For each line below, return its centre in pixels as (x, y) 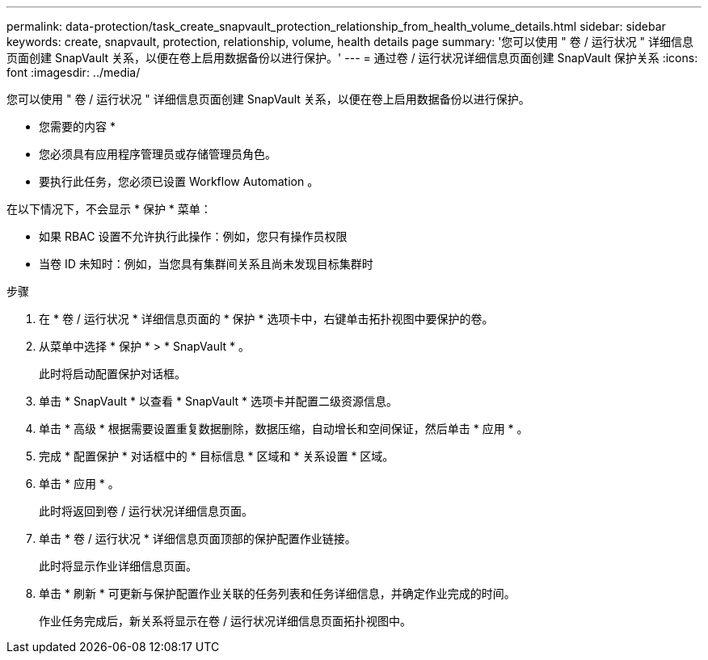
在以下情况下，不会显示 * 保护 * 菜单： (109, 209)
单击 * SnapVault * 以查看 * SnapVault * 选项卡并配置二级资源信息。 (219, 401)
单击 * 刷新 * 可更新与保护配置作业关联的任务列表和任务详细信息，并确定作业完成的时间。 (277, 593)
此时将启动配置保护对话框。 (112, 374)
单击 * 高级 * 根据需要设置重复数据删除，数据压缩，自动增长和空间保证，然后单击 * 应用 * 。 (284, 429)
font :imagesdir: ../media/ (74, 72)
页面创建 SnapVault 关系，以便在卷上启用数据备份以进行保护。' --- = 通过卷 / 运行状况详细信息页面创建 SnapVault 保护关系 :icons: (352, 58)
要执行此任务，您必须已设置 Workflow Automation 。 (179, 181)
